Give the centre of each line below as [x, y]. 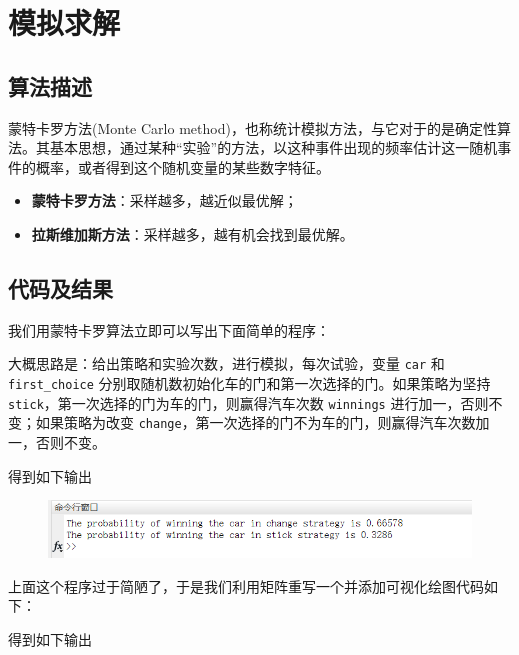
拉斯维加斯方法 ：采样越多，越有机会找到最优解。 [192, 233]
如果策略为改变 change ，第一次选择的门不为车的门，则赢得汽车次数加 [262, 422]
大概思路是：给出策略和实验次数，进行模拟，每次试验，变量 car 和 [226, 363]
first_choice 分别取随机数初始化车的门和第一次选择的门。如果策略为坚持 [249, 383]
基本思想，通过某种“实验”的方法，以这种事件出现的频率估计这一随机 [273, 147]
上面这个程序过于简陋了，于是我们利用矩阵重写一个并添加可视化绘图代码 [246, 585]
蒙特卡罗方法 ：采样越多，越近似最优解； [164, 200]
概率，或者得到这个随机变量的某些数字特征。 [182, 166]
